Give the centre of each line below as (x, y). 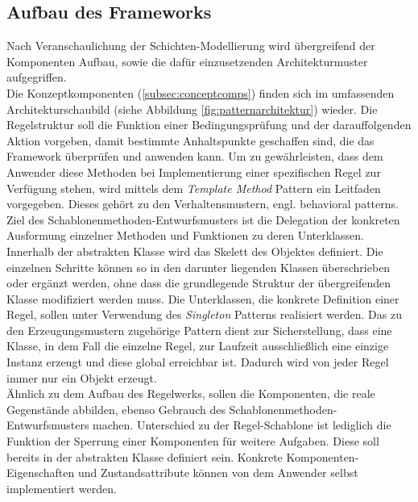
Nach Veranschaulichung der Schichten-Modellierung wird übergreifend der (191, 46)
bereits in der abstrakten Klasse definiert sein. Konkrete (145, 456)
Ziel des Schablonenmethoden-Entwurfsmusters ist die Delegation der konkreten (203, 219)
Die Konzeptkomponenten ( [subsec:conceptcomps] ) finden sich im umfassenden (201, 92)
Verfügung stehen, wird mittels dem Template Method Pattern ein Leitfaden (194, 188)
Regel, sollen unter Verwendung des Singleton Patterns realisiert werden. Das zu (204, 314)
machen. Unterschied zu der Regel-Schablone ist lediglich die (242, 425)
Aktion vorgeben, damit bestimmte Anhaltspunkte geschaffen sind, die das (190, 140)
